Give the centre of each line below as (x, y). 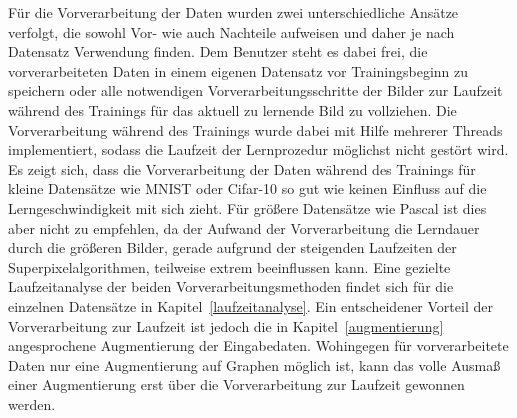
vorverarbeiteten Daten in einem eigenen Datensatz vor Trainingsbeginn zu (238, 70)
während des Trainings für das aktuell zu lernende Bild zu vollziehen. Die (232, 109)
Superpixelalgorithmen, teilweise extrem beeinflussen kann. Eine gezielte (229, 266)
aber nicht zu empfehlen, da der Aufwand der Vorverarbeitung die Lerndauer (244, 227)
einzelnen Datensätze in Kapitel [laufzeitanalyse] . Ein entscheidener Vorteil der (250, 305)
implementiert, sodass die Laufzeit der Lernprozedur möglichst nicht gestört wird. (258, 149)
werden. (32, 403)
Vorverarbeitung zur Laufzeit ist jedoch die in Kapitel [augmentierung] (226, 325)
